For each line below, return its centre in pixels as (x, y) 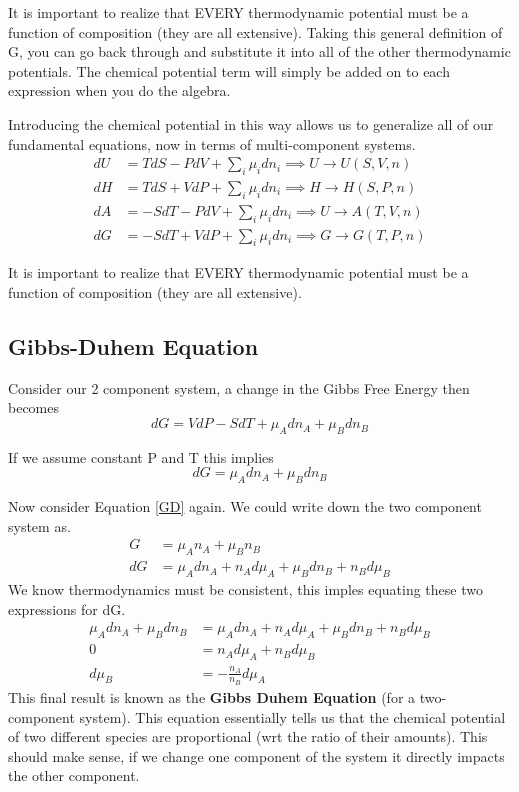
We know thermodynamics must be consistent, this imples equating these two (245, 589)
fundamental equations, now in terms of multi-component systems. (212, 143)
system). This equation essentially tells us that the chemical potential (292, 716)
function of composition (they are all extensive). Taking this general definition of (255, 31)
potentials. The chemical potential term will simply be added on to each (229, 70)
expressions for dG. (67, 608)
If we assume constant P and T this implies (141, 456)
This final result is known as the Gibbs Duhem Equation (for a (212, 696)
